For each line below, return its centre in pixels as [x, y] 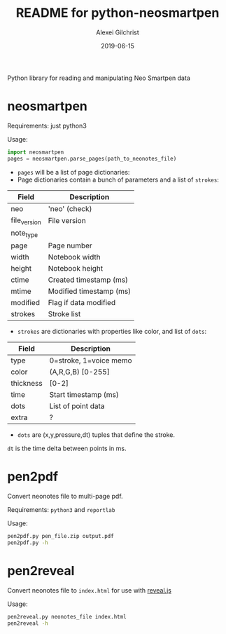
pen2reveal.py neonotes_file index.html [67, 616]
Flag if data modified [82, 303]
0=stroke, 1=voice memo [91, 360]
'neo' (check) [70, 208]
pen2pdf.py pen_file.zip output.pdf [61, 536]
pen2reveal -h [28, 623]
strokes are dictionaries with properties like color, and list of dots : [112, 331]
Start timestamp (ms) [84, 394]
